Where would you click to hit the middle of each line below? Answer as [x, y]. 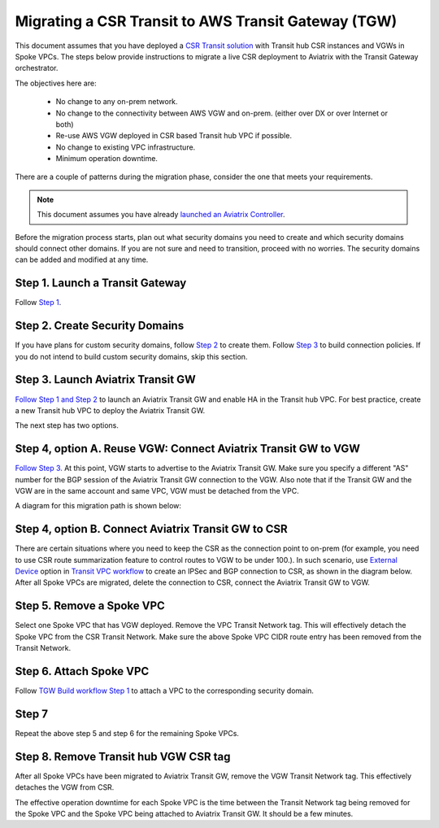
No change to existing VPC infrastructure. [126, 147]
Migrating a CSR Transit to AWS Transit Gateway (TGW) [206, 21]
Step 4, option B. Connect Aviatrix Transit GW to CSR [151, 529]
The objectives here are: [56, 83]
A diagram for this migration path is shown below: [98, 506]
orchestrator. [37, 68]
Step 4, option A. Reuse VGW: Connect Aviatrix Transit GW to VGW [188, 449]
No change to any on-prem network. [117, 102]
